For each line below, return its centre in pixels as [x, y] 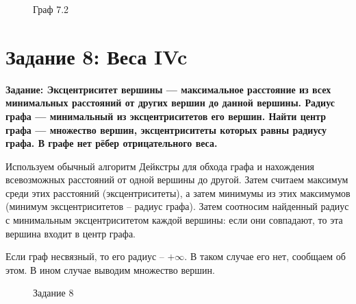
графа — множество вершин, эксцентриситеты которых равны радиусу [166, 129]
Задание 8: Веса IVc [97, 56]
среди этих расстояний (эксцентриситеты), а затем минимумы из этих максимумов [178, 192]
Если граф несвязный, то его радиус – [85, 256]
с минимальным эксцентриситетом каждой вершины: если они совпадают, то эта [174, 220]
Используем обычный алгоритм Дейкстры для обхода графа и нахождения [160, 166]
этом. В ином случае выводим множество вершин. [110, 269]
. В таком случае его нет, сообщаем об [265, 256]
